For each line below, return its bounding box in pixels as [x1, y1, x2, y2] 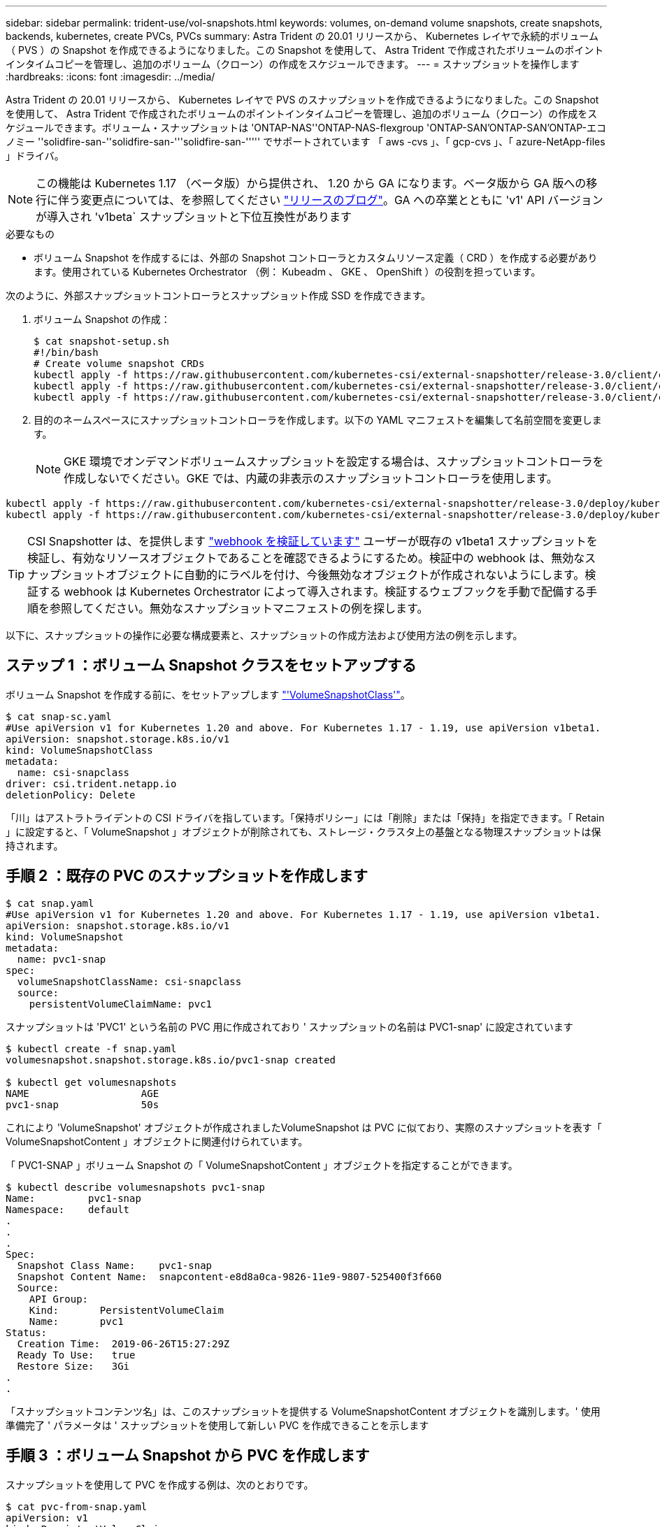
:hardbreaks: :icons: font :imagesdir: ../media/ [6, 71, 215, 83]
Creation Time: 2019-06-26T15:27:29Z [17, 1338, 230, 1349]
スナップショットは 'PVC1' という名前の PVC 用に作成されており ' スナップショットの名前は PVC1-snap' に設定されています [6, 1020, 573, 1033]
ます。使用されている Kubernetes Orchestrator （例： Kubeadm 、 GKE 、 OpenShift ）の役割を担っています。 [34, 266, 541, 278]
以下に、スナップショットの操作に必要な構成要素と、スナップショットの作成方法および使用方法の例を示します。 [6, 629, 523, 641]
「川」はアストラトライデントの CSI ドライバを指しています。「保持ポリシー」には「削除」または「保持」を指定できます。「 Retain [6, 811, 605, 824]
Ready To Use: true [17, 1349, 136, 1361]
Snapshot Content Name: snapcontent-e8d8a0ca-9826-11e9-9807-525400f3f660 [17, 1270, 442, 1282]
